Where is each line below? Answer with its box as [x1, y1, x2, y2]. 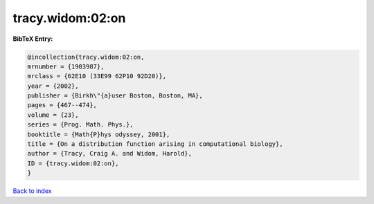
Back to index [12, 187, 52, 195]
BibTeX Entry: [12, 35, 53, 43]
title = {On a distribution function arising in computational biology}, [27, 140, 283, 148]
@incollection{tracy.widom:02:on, [27, 53, 145, 61]
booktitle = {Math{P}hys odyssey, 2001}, [27, 130, 170, 138]
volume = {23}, [27, 111, 79, 119]
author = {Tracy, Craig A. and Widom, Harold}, [27, 149, 192, 158]
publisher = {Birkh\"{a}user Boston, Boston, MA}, [27, 92, 204, 100]
